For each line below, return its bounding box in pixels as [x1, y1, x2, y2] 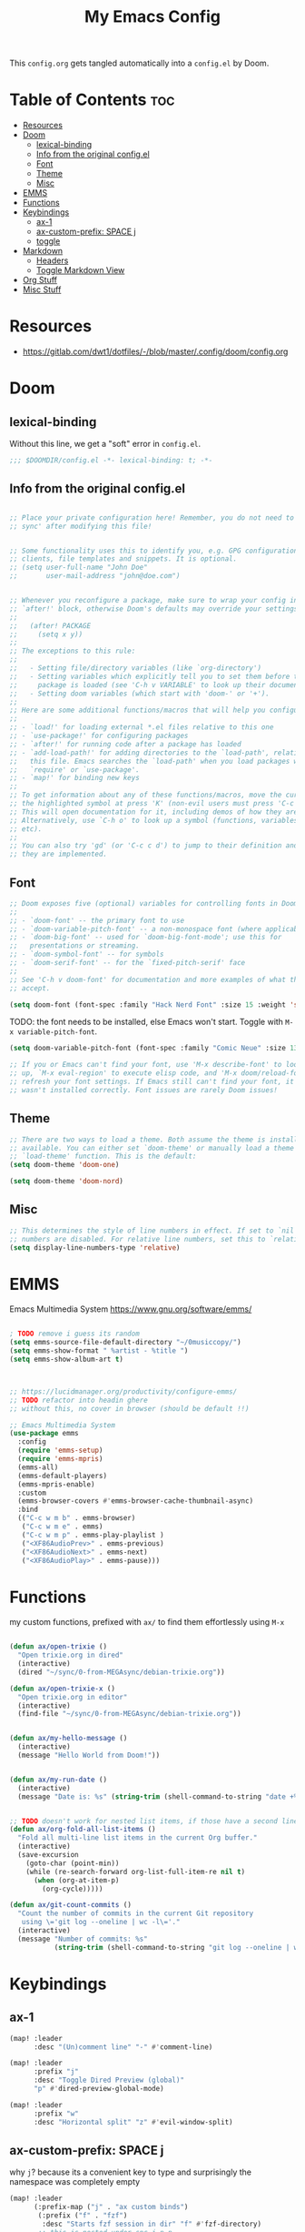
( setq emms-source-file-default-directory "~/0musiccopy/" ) [9, 1338, 242, 1347]
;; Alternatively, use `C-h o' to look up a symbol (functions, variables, [9, 816, 302, 825]
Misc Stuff [22, 284, 62, 295]
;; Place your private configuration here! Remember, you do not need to [9, 512, 295, 522]
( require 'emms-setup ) [17, 1446, 103, 1456]
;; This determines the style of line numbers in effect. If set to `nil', [9, 1226, 302, 1235]
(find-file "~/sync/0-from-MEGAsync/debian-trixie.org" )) [17, 1710, 242, 1719]
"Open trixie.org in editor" [17, 1692, 128, 1701]
